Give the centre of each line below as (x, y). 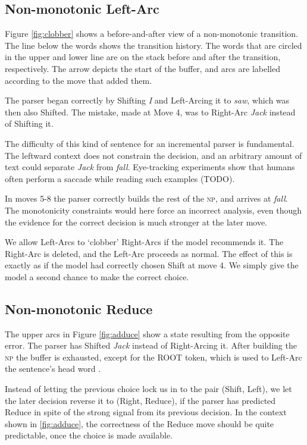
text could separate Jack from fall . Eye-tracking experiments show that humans (150, 167)
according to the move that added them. (78, 80)
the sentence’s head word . (53, 369)
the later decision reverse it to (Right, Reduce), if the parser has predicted (140, 400)
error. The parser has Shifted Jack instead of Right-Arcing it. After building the (151, 345)
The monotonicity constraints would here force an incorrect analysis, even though (153, 210)
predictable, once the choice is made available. (89, 435)
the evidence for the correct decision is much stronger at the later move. (136, 222)
